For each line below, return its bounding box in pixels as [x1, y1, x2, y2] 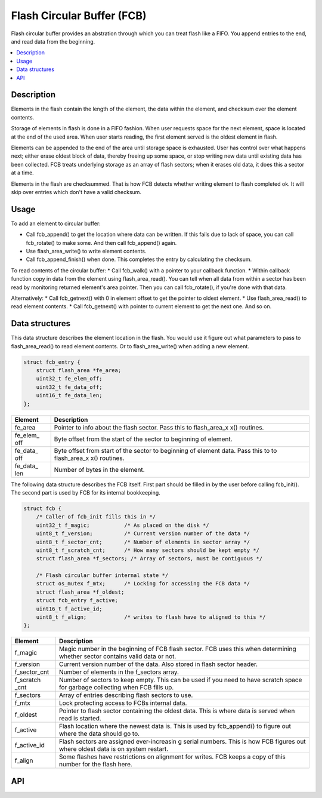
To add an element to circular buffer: [11, 220, 101, 227]
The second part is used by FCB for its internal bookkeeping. [11, 489, 160, 496]
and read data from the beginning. [11, 38, 95, 45]
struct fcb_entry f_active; [36, 597, 119, 604]
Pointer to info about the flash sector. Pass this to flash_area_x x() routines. [54, 423, 264, 431]
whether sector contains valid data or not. [58, 652, 177, 661]
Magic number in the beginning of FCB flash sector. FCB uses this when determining [58, 645, 296, 653]
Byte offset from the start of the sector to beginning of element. [54, 435, 233, 443]
